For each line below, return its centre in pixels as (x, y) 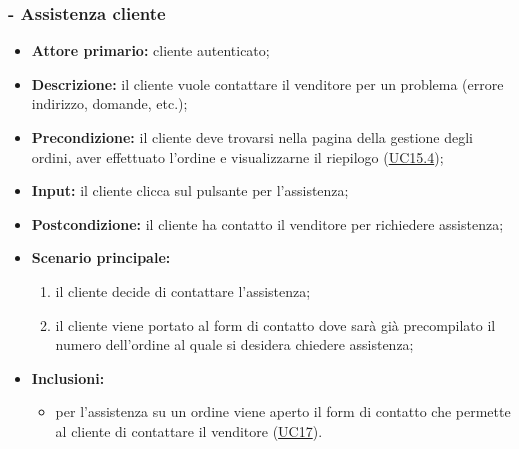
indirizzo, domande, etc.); (109, 103)
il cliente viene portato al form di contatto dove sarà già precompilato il (275, 324)
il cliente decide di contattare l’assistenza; (183, 290)
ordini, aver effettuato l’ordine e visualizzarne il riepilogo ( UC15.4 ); (237, 156)
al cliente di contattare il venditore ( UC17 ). (189, 430)
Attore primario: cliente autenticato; (150, 50)
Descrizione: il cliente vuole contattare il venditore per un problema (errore (267, 83)
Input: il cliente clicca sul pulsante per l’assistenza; (190, 190)
